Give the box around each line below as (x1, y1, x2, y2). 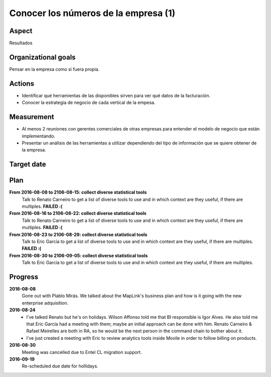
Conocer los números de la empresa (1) (9, 8, 176, 19)
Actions (9, 79, 35, 88)
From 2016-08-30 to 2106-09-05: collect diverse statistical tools (9, 253, 148, 259)
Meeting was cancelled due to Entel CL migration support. (22, 349, 142, 355)
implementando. (22, 133, 56, 139)
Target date (9, 160, 46, 169)
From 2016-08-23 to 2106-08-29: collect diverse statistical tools (9, 231, 148, 237)
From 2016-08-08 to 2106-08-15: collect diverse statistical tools (9, 189, 147, 195)
